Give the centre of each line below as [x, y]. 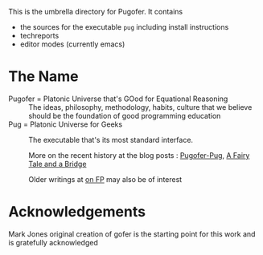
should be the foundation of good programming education [125, 115]
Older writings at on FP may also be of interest [105, 179]
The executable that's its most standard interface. [111, 140]
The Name [43, 77]
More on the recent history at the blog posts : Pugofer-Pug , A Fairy [139, 155]
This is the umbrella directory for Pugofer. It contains [96, 12]
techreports [39, 36]
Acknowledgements [77, 212]
